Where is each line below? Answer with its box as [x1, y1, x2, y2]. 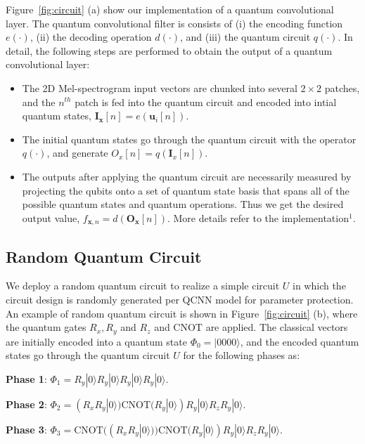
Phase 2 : [6, 396, 47, 411]
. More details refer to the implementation [167, 210, 349, 225]
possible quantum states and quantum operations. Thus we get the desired [22, 197, 344, 211]
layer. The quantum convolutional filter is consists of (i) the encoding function [6, 15, 343, 30]
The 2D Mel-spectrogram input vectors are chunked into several [22, 80, 297, 95]
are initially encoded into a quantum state [6, 334, 187, 348]
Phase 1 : [6, 371, 47, 386]
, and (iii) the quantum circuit [179, 30, 311, 44]
